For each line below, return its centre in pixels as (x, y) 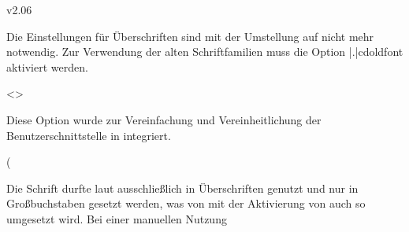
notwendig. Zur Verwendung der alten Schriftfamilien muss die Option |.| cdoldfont (205, 52)
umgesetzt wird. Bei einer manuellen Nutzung (117, 218)
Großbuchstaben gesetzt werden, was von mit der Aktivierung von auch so (186, 203)
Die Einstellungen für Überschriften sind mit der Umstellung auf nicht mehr (190, 36)
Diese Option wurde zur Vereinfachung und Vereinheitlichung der (164, 119)
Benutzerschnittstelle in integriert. (89, 135)
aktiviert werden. (47, 66)
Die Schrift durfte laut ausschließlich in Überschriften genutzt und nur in (182, 188)
